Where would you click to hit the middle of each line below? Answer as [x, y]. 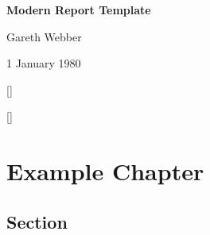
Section [37, 221]
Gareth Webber [44, 36]
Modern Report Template [79, 10]
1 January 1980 [44, 63]
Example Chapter [105, 171]
